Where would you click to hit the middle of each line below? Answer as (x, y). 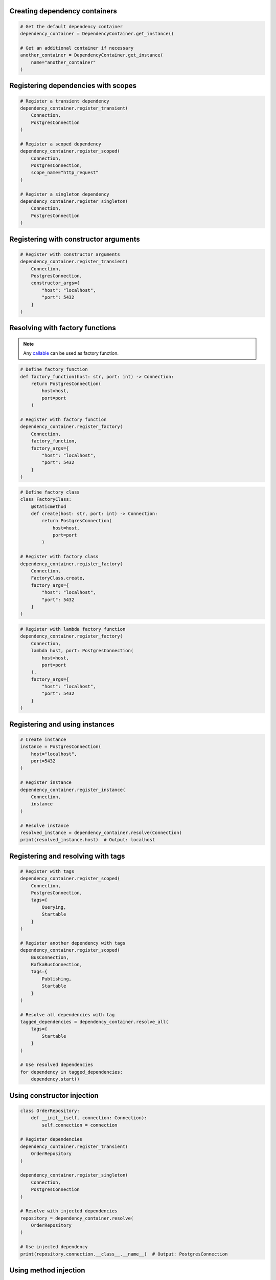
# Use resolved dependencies (57, 1065)
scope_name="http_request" (65, 173)
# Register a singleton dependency (65, 194)
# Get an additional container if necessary (77, 48)
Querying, (54, 907)
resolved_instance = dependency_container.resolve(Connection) (101, 833)
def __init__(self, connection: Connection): (89, 1118)
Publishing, (56, 979)
